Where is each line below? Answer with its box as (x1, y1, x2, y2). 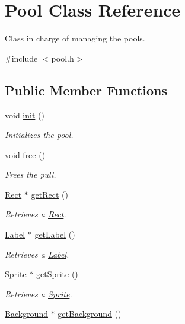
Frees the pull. (5, 168, 56, 181)
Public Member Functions (5, 81, 167, 99)
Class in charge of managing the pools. (5, 32, 145, 44)
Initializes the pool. (5, 129, 74, 141)
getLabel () (34, 228, 75, 240)
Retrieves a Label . (5, 248, 69, 260)
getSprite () (36, 268, 78, 280)
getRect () (31, 188, 68, 200)
